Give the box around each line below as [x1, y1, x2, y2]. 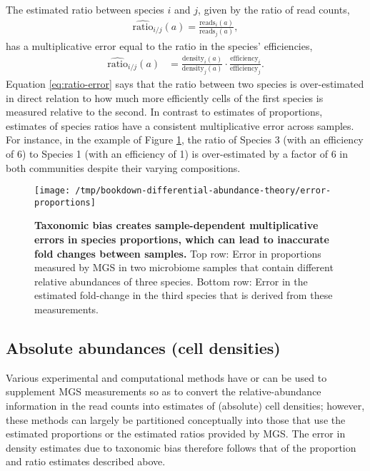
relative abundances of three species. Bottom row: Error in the [34, 273, 308, 288]
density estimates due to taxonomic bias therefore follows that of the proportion [6, 440, 356, 455]
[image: [34, 186, 71, 196]
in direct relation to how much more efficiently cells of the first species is [6, 90, 324, 105]
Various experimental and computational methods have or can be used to [6, 370, 327, 385]
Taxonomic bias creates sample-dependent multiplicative [34, 218, 319, 233]
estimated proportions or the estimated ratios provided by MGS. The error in [6, 426, 346, 441]
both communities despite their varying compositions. [6, 160, 241, 175]
